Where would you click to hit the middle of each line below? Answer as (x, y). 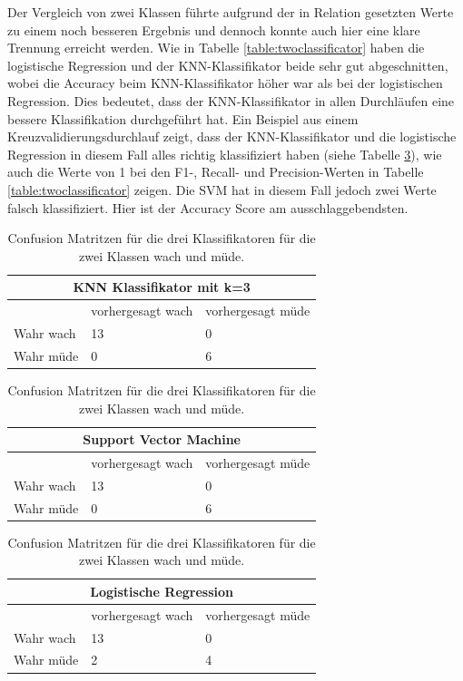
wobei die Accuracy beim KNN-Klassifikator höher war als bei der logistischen (225, 83)
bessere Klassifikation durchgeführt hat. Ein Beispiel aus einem (183, 118)
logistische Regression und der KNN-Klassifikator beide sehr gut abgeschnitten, (228, 65)
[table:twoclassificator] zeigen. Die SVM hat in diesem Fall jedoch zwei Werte (222, 189)
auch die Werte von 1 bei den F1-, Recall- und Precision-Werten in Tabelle (216, 172)
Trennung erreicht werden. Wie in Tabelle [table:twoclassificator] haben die (216, 48)
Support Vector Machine (162, 439)
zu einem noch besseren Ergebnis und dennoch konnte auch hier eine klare (214, 29)
